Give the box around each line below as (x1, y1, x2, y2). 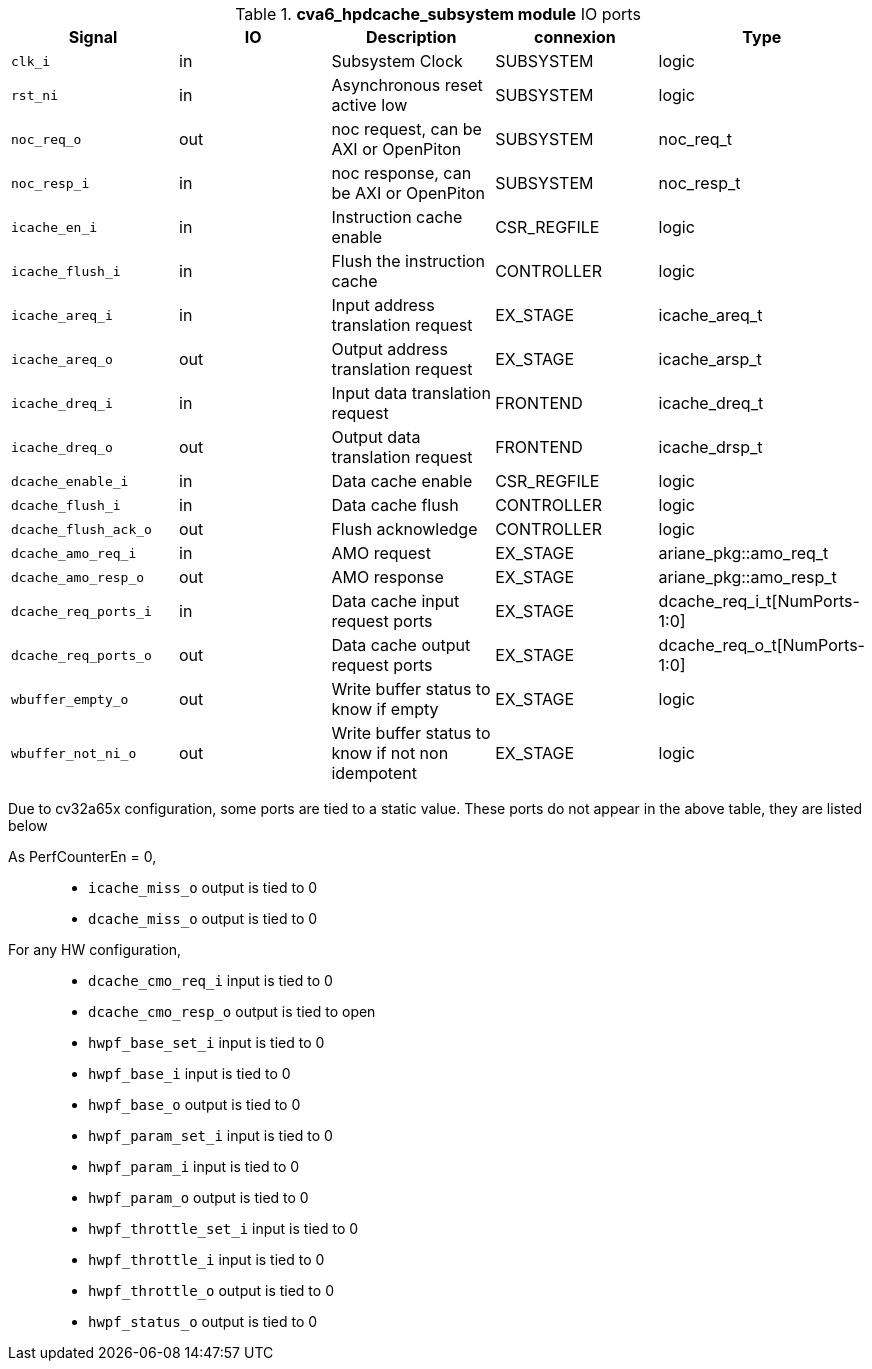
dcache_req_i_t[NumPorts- (658, 591, 860, 611)
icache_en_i (11, 219, 98, 235)
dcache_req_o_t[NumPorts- (658, 635, 865, 655)
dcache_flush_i (11, 497, 121, 513)
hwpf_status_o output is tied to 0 (88, 1313, 318, 1330)
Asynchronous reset (331, 75, 483, 95)
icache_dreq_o (11, 439, 113, 455)
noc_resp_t (658, 173, 741, 193)
